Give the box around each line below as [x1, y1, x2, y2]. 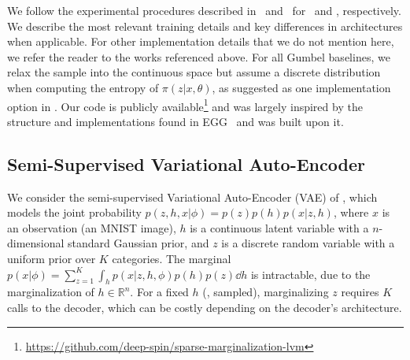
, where [333, 204, 369, 221]
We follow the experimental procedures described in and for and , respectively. [7, 2, 401, 18]
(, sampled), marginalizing [202, 284, 329, 300]
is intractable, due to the [250, 265, 371, 282]
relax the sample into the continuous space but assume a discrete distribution [7, 64, 381, 80]
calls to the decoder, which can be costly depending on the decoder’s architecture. [7, 299, 402, 315]
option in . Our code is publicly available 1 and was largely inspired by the [7, 95, 363, 114]
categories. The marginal [112, 250, 231, 266]
